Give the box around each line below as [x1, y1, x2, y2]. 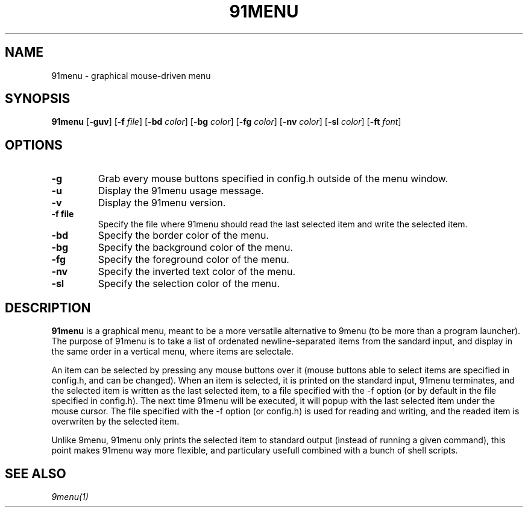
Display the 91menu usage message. [98, 185, 264, 197]
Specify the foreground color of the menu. [98, 253, 289, 266]
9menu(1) [51, 491, 89, 502]
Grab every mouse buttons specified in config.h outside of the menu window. [98, 172, 448, 185]
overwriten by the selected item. [51, 416, 180, 427]
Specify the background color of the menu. [98, 241, 294, 254]
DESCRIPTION [5, 300, 91, 315]
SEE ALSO [5, 466, 66, 481]
